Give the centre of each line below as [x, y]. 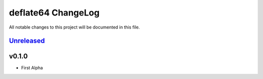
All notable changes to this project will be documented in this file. [75, 27]
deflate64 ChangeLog [54, 13]
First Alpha [32, 68]
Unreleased [27, 41]
